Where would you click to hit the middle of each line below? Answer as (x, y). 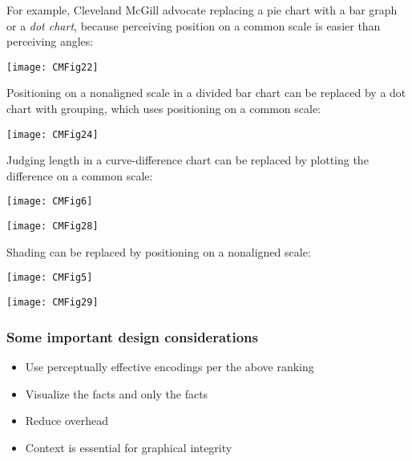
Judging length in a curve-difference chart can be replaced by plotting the (188, 160)
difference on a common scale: (80, 175)
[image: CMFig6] (50, 202)
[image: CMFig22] (53, 67)
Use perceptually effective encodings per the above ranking (170, 366)
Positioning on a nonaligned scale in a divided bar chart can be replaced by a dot (206, 93)
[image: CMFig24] (53, 134)
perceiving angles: (50, 41)
